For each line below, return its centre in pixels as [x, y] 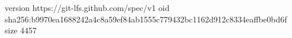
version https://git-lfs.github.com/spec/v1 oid [87, 7]
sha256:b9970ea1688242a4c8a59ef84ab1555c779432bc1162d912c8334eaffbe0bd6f [146, 19]
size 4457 [21, 30]
